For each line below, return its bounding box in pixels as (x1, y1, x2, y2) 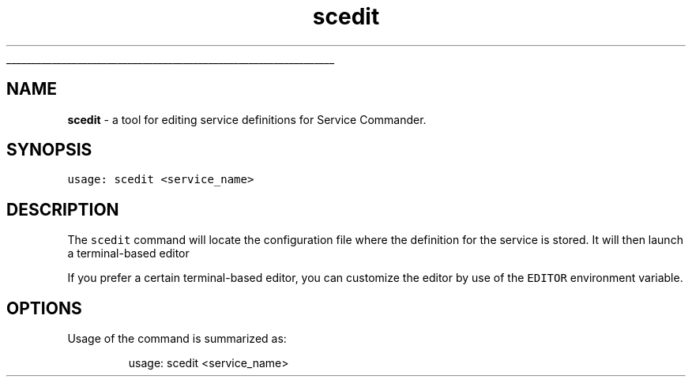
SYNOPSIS (6, 140, 92, 160)
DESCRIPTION (6, 199, 119, 220)
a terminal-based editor (67, 246, 190, 261)
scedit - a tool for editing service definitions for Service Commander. (67, 112, 427, 126)
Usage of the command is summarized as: (67, 332, 287, 346)
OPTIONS (6, 298, 82, 318)
